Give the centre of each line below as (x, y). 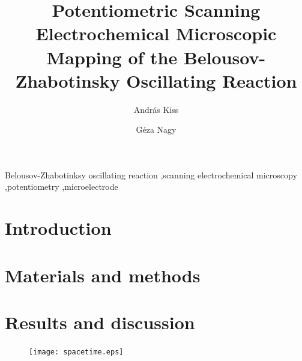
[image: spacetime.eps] (76, 352)
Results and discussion (100, 322)
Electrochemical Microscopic (156, 33)
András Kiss (156, 109)
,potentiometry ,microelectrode (62, 187)
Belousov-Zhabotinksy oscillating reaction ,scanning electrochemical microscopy (151, 174)
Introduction (58, 228)
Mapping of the (112, 57)
